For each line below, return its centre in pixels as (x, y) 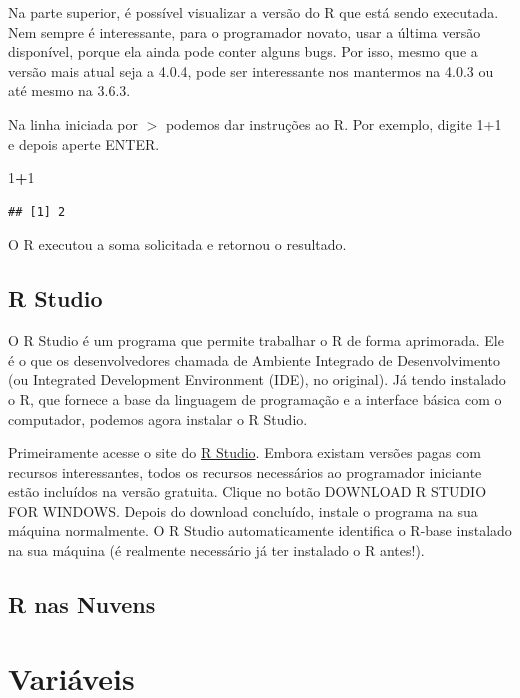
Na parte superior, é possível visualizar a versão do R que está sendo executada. (253, 12)
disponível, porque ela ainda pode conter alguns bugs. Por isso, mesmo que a (243, 51)
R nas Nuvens (82, 604)
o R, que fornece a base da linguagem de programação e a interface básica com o (255, 398)
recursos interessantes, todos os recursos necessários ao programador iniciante (245, 471)
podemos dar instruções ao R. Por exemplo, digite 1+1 (333, 123)
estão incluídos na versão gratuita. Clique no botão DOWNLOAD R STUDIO (247, 491)
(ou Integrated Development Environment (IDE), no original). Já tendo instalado (257, 379)
